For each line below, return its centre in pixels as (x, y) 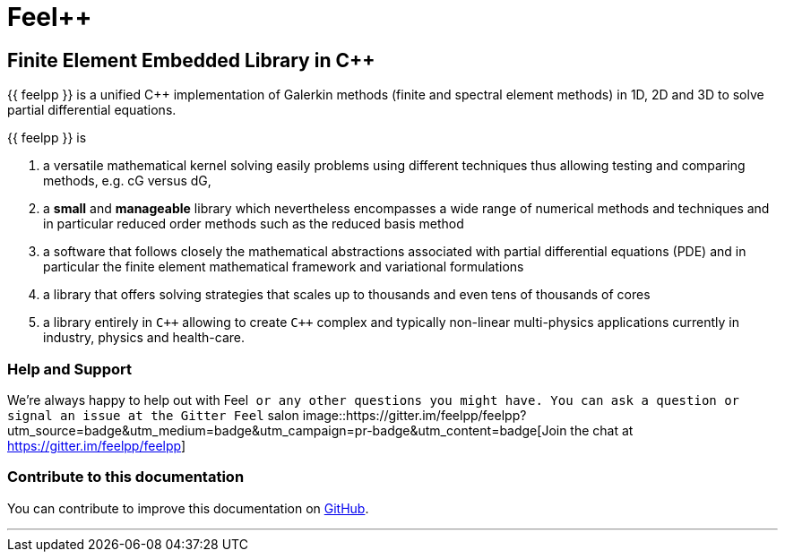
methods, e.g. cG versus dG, (127, 181)
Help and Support (69, 369)
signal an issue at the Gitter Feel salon (153, 415)
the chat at (602, 430)
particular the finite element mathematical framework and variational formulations (284, 267)
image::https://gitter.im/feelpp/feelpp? (414, 415)
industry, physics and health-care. (144, 338)
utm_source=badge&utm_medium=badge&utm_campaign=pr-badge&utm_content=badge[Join (287, 430)
